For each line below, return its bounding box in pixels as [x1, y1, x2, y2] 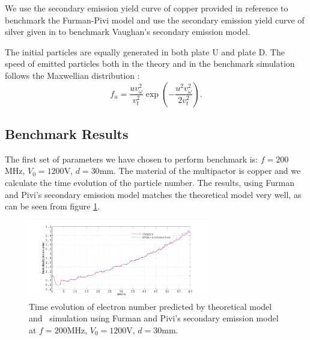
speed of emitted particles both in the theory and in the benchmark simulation [5, 57, 295, 70]
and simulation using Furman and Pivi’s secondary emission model [29, 312, 279, 324]
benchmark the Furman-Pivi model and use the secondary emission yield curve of [5, 13, 305, 26]
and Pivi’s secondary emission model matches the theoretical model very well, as [5, 188, 302, 200]
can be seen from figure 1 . [5, 200, 100, 212]
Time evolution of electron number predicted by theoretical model [29, 300, 272, 312]
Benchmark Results [5, 124, 129, 143]
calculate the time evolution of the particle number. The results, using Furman [5, 176, 295, 188]
